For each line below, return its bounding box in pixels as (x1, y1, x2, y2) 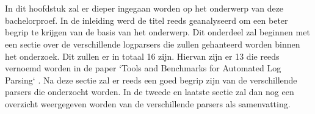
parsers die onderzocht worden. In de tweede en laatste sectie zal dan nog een (5, 85, 294, 98)
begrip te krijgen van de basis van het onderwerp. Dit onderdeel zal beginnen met (5, 26, 310, 38)
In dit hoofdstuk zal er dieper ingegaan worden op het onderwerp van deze (5, 2, 284, 15)
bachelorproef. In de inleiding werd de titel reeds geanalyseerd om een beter (5, 13, 288, 26)
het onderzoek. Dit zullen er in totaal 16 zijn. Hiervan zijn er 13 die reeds (5, 49, 280, 62)
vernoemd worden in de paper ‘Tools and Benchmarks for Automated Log (5, 62, 281, 74)
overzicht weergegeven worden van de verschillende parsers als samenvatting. (5, 97, 291, 110)
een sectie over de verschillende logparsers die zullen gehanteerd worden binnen (5, 37, 300, 50)
